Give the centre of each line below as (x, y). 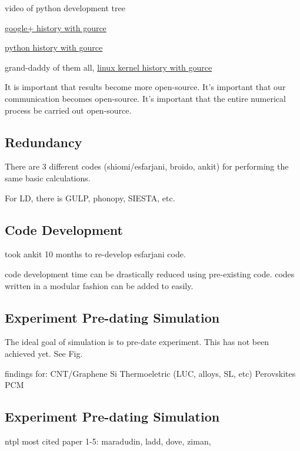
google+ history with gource (56, 27)
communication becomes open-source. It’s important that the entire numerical (145, 98)
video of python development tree (65, 8)
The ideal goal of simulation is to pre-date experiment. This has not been (137, 342)
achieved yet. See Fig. (44, 353)
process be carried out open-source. (68, 110)
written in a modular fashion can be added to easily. (99, 285)
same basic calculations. (48, 178)
